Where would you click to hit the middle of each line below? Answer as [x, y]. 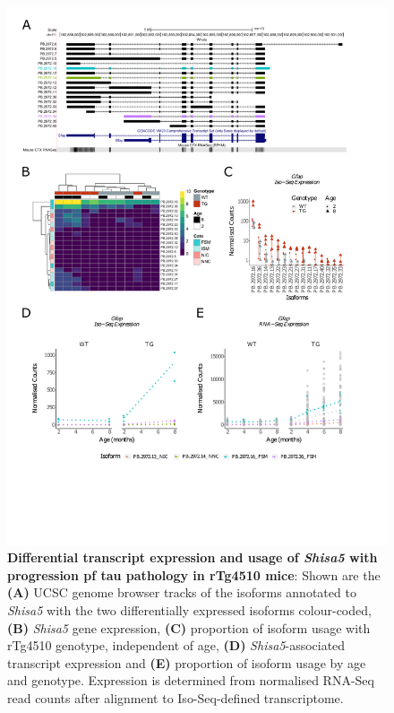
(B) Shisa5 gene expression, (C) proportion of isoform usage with [189, 627]
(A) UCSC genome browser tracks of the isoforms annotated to [182, 592]
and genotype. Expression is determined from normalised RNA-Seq [191, 680]
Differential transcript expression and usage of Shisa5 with [193, 557]
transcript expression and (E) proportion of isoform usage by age [187, 662]
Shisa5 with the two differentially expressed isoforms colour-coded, [189, 610]
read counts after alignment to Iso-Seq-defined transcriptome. [176, 698]
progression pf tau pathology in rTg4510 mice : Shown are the [194, 574]
